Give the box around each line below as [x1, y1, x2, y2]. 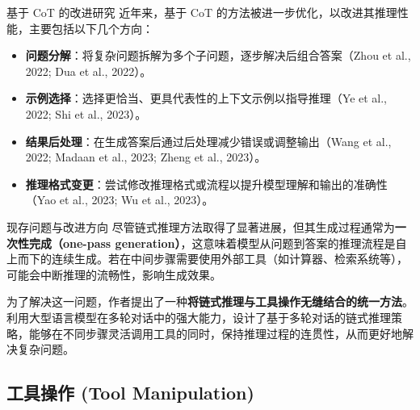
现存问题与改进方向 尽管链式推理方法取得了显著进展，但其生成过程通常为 [6, 218, 395, 235]
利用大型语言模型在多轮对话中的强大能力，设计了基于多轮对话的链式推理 [6, 308, 391, 325]
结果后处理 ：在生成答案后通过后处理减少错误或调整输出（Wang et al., [25, 132, 392, 149]
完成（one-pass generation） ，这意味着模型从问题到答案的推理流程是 [28, 234, 396, 251]
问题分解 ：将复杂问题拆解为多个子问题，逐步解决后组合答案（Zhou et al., [25, 47, 411, 64]
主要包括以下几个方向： [28, 19, 153, 36]
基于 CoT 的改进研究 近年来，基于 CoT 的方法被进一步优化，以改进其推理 [6, 4, 397, 20]
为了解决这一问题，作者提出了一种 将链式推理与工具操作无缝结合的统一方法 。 [6, 293, 414, 310]
